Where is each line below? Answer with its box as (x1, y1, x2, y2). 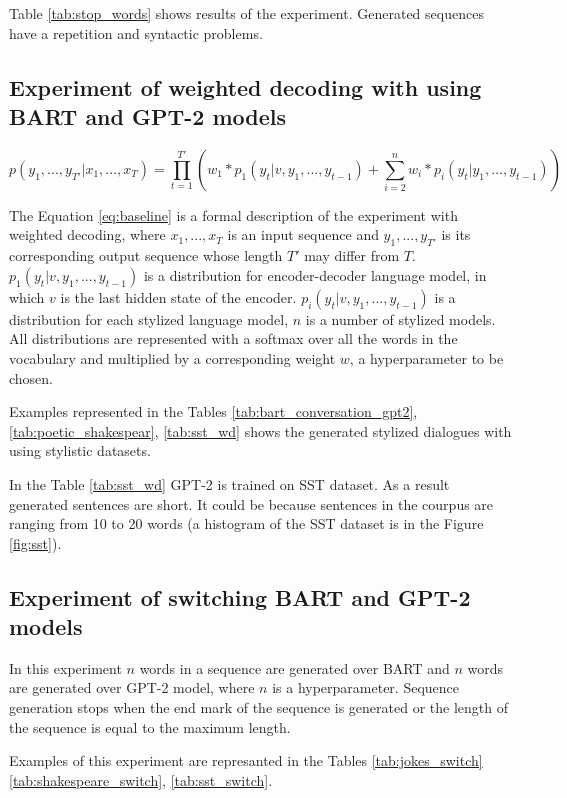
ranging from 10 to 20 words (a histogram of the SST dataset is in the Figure (9, 513, 484, 534)
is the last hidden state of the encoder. (60, 286, 297, 307)
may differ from (304, 245, 400, 266)
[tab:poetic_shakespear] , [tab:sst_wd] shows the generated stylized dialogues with (9, 420, 512, 441)
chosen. (9, 367, 54, 388)
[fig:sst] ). (9, 532, 62, 553)
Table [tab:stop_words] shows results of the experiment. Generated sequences (9, 3, 484, 23)
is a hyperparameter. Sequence (272, 677, 460, 698)
